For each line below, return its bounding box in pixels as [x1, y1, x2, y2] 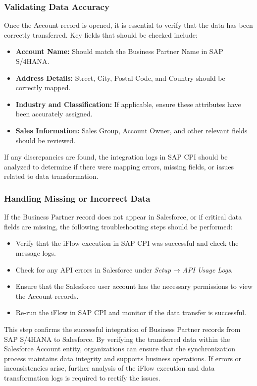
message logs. [15, 247, 56, 258]
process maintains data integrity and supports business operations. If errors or [4, 353, 242, 363]
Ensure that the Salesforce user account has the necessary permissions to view [15, 281, 253, 291]
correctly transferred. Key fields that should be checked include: [4, 29, 198, 40]
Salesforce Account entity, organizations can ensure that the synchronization [4, 343, 236, 354]
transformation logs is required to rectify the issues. [4, 372, 160, 383]
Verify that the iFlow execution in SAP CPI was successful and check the [15, 238, 239, 248]
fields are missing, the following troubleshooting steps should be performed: [4, 221, 233, 231]
